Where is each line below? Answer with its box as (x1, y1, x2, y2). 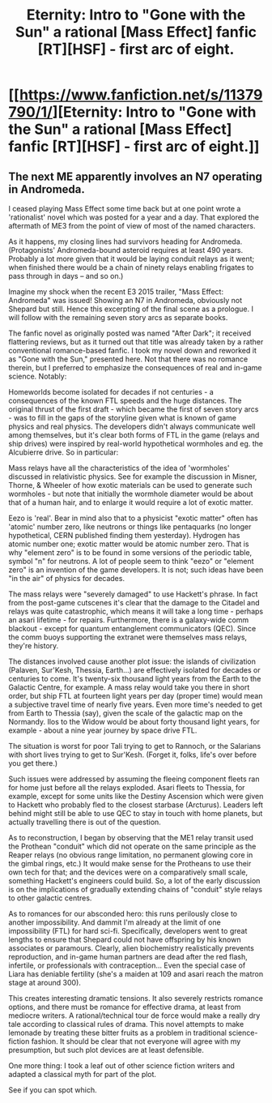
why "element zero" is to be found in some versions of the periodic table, (8, 548, 253, 557)
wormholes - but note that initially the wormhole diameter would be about (8, 489, 253, 498)
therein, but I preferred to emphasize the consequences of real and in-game (8, 363, 262, 372)
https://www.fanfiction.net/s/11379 (19, 86, 263, 105)
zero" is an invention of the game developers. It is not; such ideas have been (8, 565, 264, 575)
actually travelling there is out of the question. (8, 817, 162, 827)
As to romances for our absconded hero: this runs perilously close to (8, 909, 237, 918)
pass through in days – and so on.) (8, 271, 124, 280)
